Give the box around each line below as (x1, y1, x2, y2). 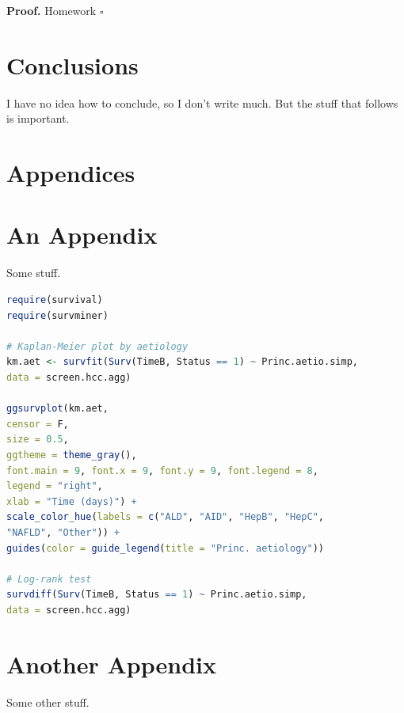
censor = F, (6, 418, 69, 430)
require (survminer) (6, 309, 109, 321)
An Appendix (6, 218, 158, 251)
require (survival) (6, 294, 103, 305)
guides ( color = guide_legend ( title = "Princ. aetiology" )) (6, 542, 324, 554)
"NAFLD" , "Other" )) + (6, 526, 120, 538)
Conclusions (6, 48, 139, 81)
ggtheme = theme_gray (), (6, 449, 137, 461)
